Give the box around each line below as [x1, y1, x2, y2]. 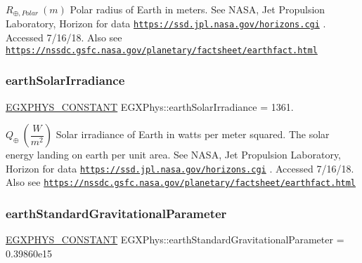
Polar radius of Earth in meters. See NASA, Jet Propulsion [70, 2, 325, 16]
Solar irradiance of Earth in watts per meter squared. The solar [56, 127, 330, 142]
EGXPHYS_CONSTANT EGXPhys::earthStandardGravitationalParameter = [6, 232, 344, 247]
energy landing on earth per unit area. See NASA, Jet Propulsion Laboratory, [6, 147, 342, 162]
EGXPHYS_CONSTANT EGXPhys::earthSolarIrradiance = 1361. [6, 99, 294, 114]
